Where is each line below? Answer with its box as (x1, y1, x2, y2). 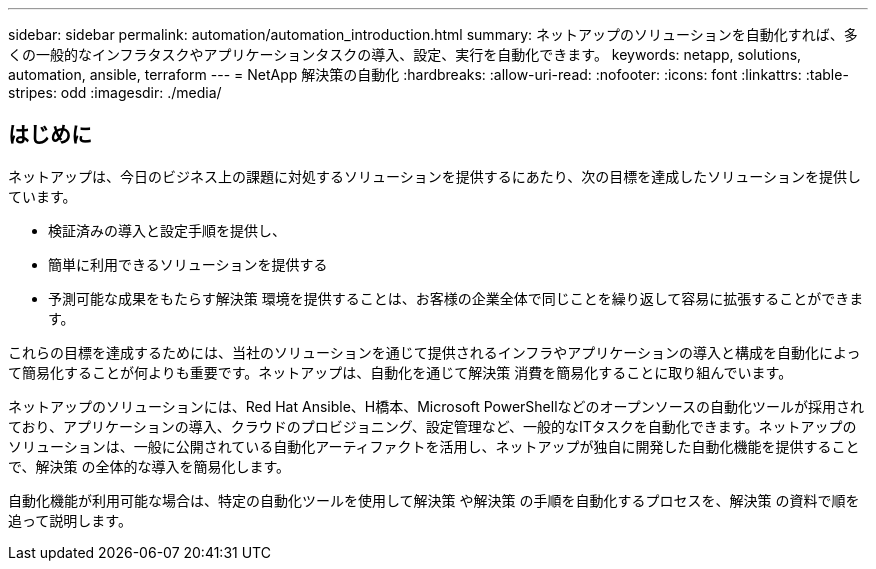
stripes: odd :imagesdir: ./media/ (8, 84, 222, 101)
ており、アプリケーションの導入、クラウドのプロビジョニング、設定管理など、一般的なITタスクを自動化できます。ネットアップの (8, 417, 857, 435)
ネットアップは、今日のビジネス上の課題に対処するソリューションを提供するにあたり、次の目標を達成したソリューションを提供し (8, 167, 861, 185)
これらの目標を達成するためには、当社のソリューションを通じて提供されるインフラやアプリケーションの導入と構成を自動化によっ (8, 343, 861, 361)
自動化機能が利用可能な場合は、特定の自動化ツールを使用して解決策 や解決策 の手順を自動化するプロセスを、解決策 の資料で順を (8, 491, 860, 509)
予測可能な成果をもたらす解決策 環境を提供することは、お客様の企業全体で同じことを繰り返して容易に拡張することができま (48, 289, 864, 307)
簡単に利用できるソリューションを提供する (48, 255, 328, 273)
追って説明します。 (8, 511, 132, 529)
